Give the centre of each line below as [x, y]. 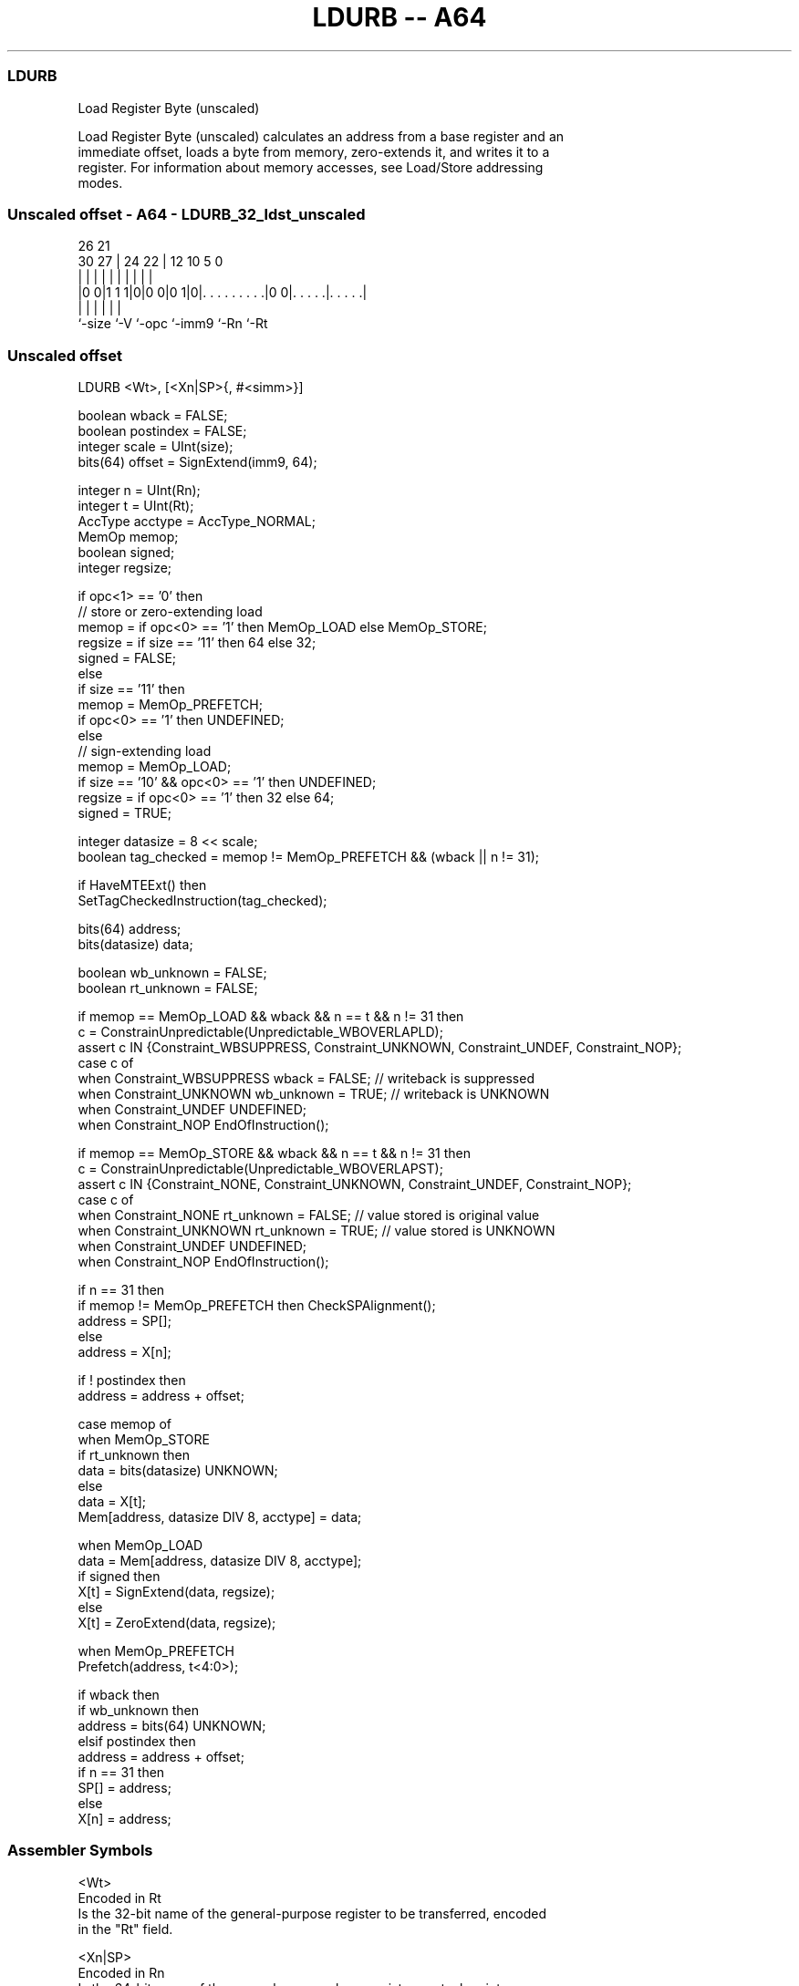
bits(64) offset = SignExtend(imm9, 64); [197, 462]
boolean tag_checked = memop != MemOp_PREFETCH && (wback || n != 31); [309, 857]
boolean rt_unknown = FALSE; [168, 988]
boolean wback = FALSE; [153, 415]
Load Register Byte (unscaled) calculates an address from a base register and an [321, 136]
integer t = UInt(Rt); [136, 506]
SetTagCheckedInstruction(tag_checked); [202, 900]
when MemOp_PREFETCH [156, 1651]
